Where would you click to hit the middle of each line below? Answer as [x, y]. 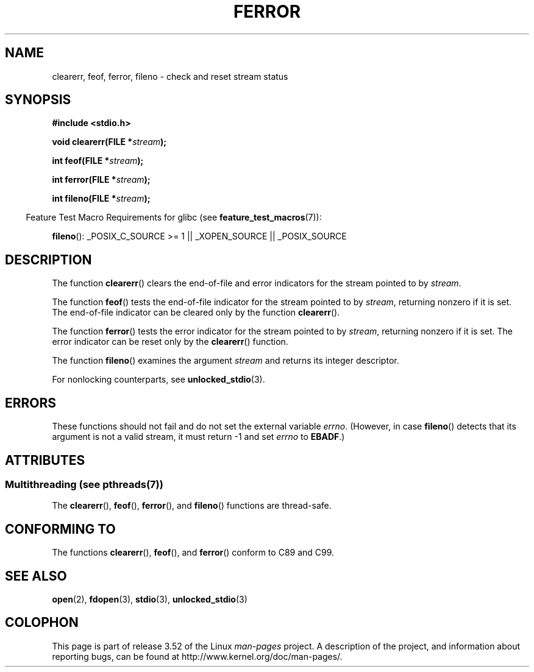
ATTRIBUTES [45, 460]
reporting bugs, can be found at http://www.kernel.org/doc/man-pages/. [197, 656]
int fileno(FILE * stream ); [101, 199]
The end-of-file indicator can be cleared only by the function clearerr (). [196, 313]
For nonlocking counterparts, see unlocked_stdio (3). [158, 380]
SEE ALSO [36, 576]
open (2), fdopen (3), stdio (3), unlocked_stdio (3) [150, 599]
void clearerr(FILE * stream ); [109, 142]
